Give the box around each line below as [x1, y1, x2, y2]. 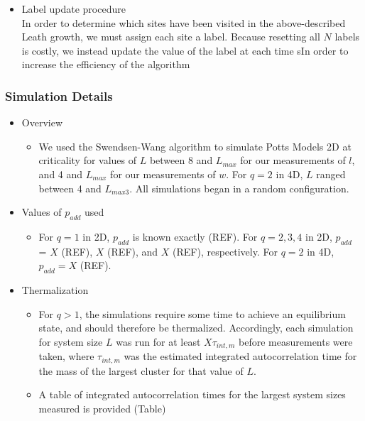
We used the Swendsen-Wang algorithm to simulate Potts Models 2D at [38, 138, 352, 153]
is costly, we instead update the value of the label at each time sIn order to [21, 43, 349, 58]
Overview [21, 115, 63, 130]
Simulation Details [5, 87, 113, 104]
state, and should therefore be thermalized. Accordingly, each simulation [38, 320, 354, 335]
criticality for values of [38, 153, 137, 168]
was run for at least [116, 334, 201, 349]
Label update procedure [21, 1, 126, 16]
